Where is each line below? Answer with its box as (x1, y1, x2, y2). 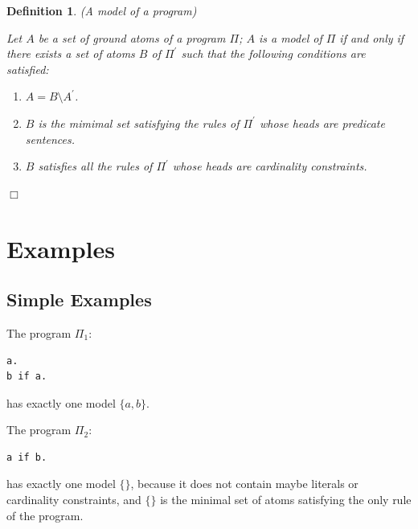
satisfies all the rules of (38, 158, 153, 174)
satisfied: (6, 60, 49, 77)
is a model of (258, 29, 322, 46)
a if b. (6, 451, 47, 463)
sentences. (25, 130, 75, 147)
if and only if (339, 29, 404, 46)
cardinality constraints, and (6, 491, 141, 508)
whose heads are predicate (259, 114, 385, 131)
